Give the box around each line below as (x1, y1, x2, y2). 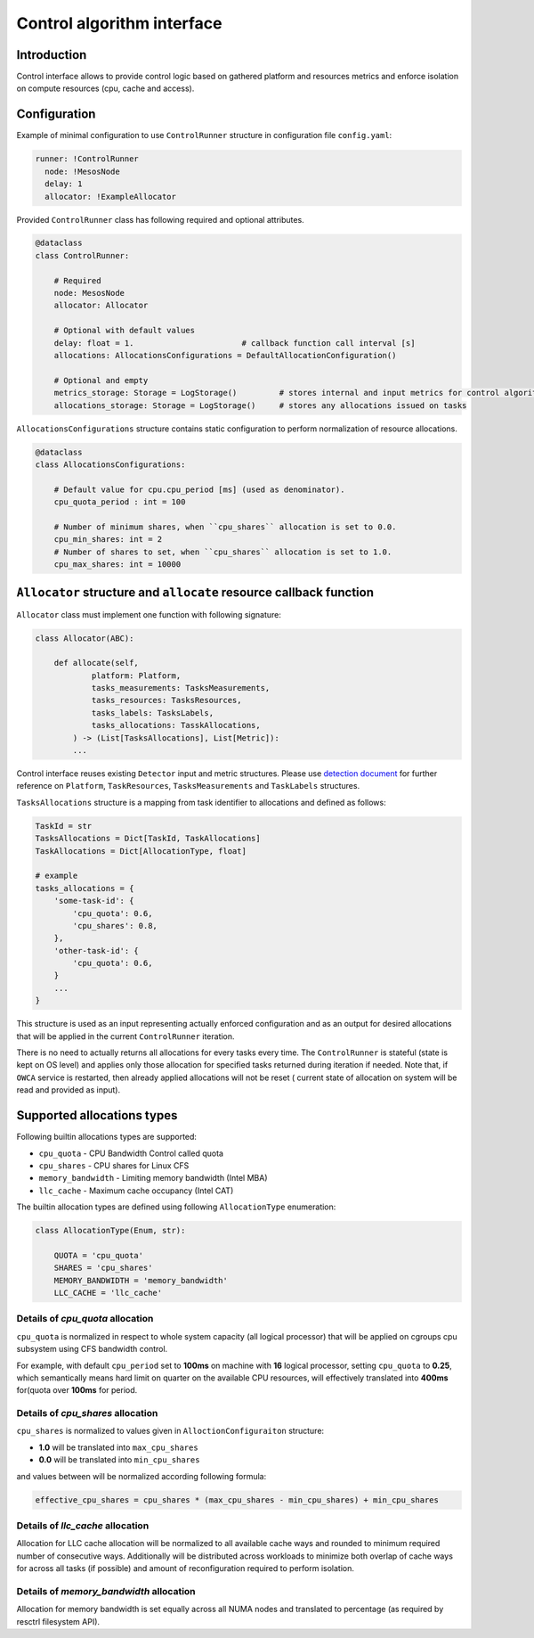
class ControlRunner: (35, 250, 130, 260)
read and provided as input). (16, 1085, 121, 1095)
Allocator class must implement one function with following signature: (16, 609, 282, 619)
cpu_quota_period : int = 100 (53, 497, 186, 507)
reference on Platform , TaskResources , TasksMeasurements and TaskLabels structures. (16, 781, 360, 791)
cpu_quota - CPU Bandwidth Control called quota (38, 1148, 224, 1159)
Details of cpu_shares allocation (16, 1407, 158, 1420)
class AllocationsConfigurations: (35, 459, 186, 470)
